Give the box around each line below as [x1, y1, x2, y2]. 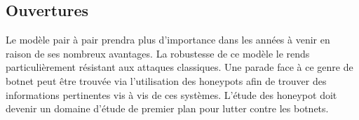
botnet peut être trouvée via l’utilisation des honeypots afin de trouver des [6, 73, 327, 88]
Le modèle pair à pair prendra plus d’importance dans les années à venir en [6, 32, 330, 47]
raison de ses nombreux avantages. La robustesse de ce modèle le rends [6, 46, 310, 60]
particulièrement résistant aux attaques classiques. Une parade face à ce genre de [6, 60, 353, 74]
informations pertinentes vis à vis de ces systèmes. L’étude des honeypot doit [6, 87, 337, 102]
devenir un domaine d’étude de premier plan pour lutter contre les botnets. [6, 101, 329, 116]
